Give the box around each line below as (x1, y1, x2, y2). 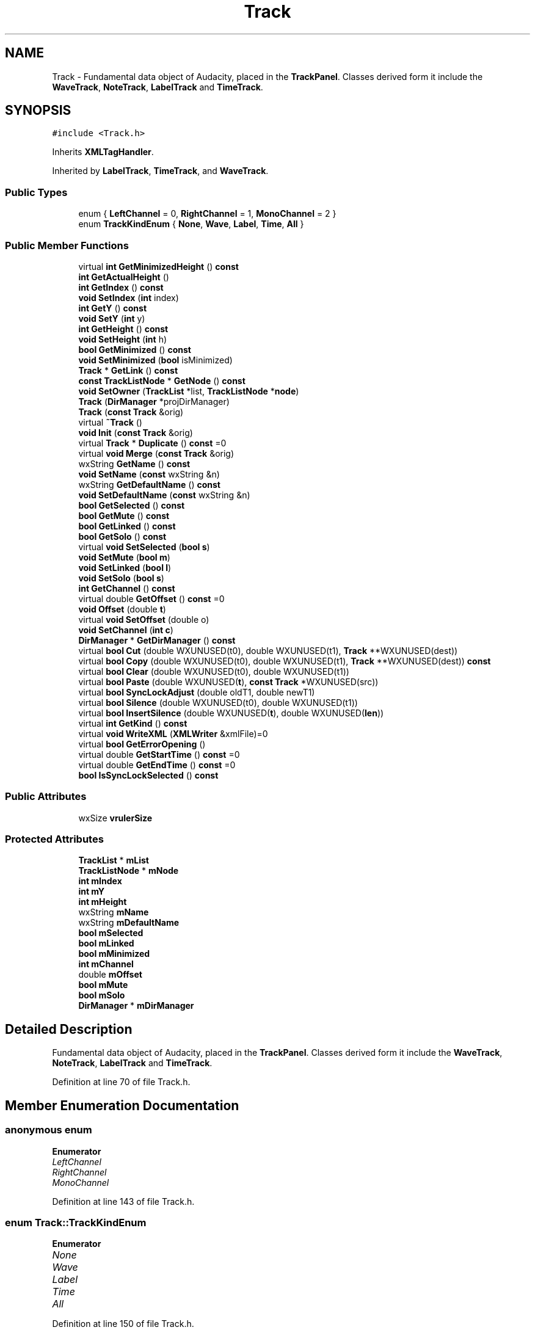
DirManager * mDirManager (78, 1000, 194, 1011)
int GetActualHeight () (78, 271, 169, 282)
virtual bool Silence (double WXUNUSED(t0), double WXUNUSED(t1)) (78, 697, 358, 708)
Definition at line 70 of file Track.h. (52, 1077, 191, 1088)
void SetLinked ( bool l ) (78, 562, 172, 573)
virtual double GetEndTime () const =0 (78, 759, 236, 770)
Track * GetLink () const (78, 365, 178, 376)
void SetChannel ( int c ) (78, 624, 173, 635)
